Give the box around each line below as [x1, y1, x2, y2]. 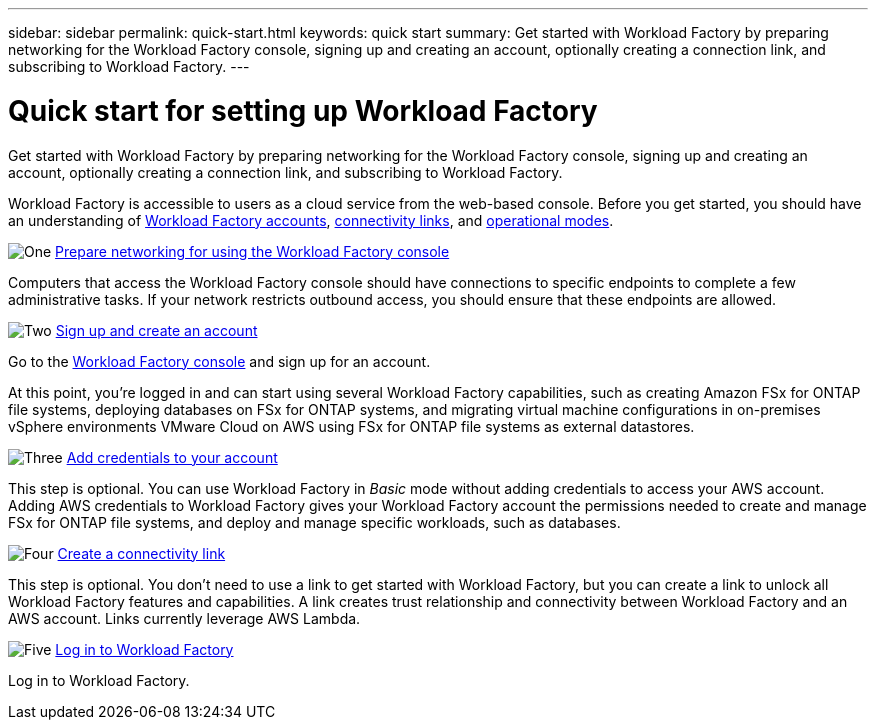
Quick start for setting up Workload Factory [8, 93, 598, 128]
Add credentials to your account [66, 448, 278, 466]
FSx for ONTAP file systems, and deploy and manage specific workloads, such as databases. [8, 513, 621, 531]
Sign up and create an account [55, 321, 258, 339]
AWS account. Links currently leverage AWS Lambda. [8, 609, 361, 627]
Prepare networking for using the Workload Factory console [55, 242, 450, 260]
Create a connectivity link [57, 544, 226, 562]
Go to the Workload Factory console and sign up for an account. [8, 352, 431, 370]
